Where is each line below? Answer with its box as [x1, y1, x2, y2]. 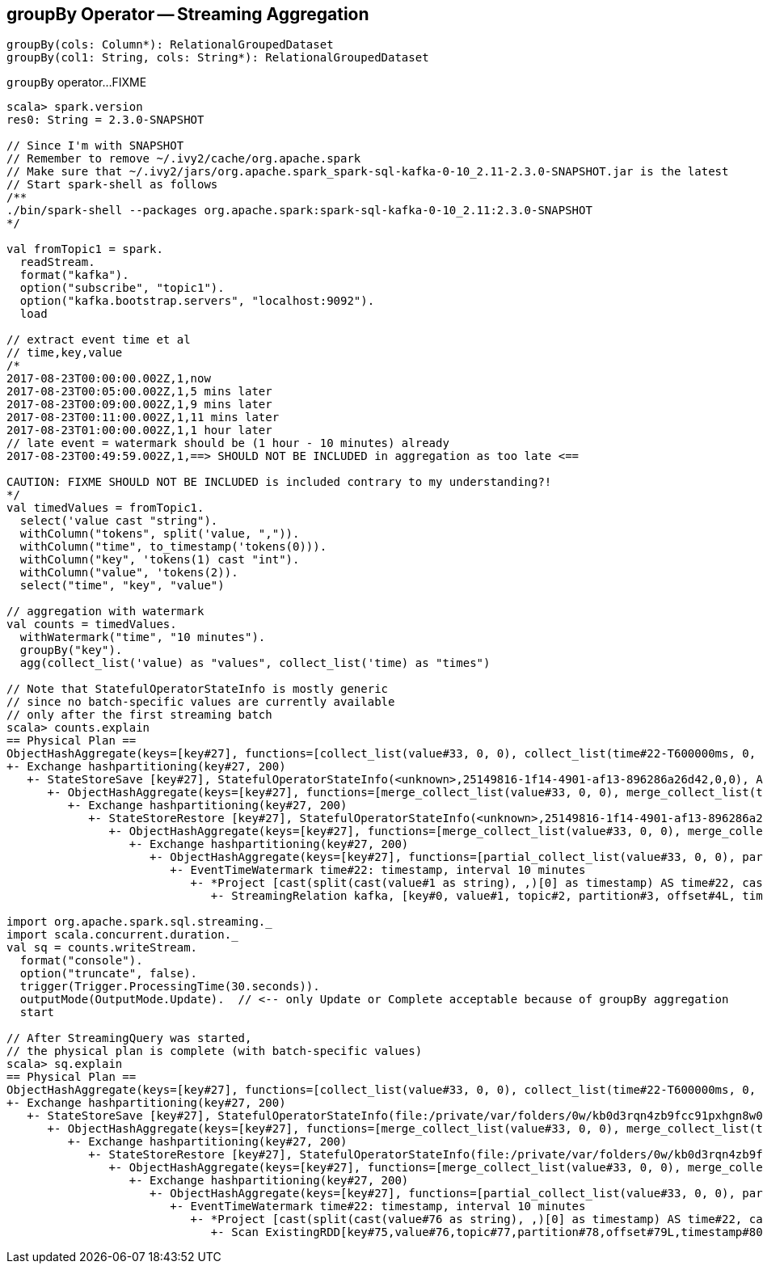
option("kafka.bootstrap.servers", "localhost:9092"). [19, 294, 375, 308]
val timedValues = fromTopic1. [6, 501, 204, 515]
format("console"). [19, 954, 143, 968]
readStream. [19, 255, 95, 269]
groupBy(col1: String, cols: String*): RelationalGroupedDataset [6, 51, 429, 65]
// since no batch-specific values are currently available [6, 695, 395, 709]
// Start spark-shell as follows [6, 178, 218, 192]
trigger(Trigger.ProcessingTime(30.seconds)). [19, 980, 320, 994]
